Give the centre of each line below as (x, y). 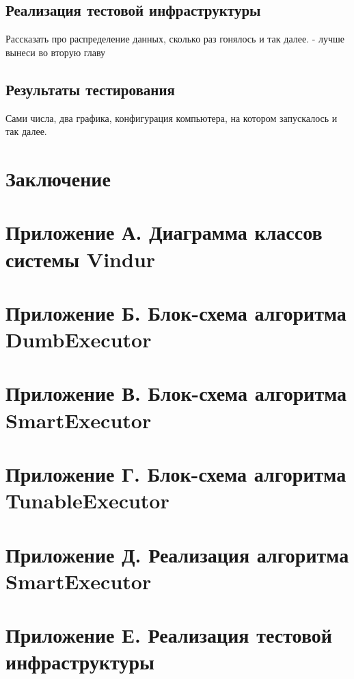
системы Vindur (81, 259)
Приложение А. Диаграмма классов (164, 232)
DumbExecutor (79, 339)
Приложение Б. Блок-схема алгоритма (176, 312)
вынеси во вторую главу (56, 52)
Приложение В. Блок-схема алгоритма (176, 393)
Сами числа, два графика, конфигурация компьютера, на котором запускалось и (172, 118)
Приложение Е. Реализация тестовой (169, 635)
